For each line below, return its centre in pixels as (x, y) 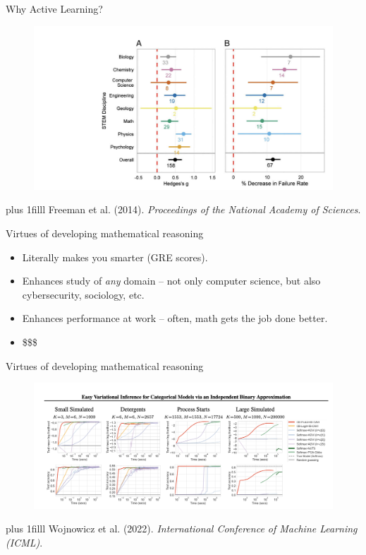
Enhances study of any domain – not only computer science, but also (171, 281)
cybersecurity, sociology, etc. (83, 294)
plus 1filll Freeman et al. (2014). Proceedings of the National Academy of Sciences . (183, 209)
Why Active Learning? (54, 8)
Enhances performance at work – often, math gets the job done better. (175, 318)
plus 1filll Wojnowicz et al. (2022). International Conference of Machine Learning (182, 529)
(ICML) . (24, 542)
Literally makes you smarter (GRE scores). (115, 257)
